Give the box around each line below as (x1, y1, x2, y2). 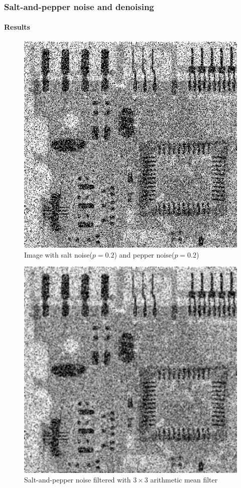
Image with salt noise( (24, 249, 92, 260)
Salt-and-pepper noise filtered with (24, 474, 131, 485)
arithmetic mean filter (150, 474, 218, 485)
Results (4, 22, 30, 32)
